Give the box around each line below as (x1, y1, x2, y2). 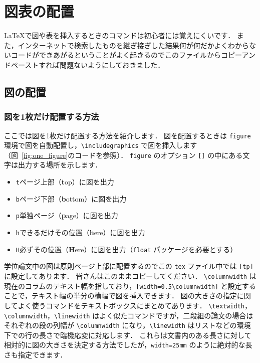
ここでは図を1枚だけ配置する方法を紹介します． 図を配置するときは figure (4, 130, 251, 140)
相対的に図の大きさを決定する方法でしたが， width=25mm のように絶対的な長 (4, 339, 252, 350)
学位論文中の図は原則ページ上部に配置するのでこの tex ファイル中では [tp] (4, 261, 253, 271)
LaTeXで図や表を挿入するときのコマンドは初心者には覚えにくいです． (4, 30, 235, 41)
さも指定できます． (4, 349, 67, 360)
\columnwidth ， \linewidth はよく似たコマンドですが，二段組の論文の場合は (4, 310, 253, 320)
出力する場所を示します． (18, 159, 102, 170)
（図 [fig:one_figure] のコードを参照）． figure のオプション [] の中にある (4, 149, 243, 160)
